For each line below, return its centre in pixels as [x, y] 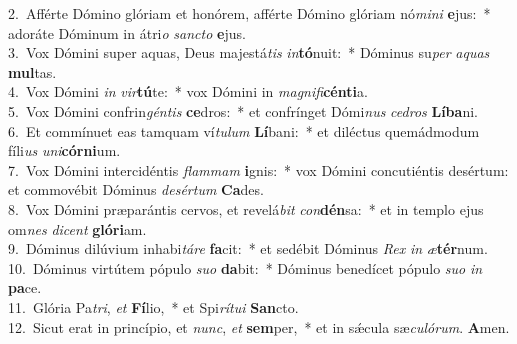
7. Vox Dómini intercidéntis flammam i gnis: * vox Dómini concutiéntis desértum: [258, 169]
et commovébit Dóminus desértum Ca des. [136, 189]
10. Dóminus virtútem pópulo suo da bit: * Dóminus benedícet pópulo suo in [245, 267]
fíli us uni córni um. [64, 150]
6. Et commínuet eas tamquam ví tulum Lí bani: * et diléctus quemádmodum [244, 130]
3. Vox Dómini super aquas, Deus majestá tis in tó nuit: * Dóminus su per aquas [249, 52]
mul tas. [32, 71]
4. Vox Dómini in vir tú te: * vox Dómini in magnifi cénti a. [188, 91]
